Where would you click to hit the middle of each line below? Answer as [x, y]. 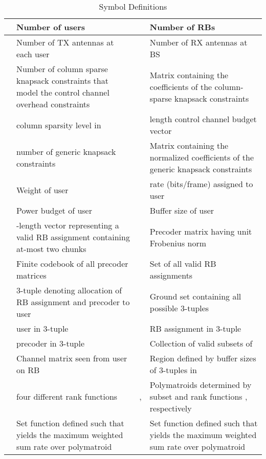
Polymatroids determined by [201, 385]
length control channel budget [203, 119]
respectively [171, 408]
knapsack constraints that [62, 81]
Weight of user [42, 190]
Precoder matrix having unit [201, 231]
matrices [31, 275]
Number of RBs [182, 27]
